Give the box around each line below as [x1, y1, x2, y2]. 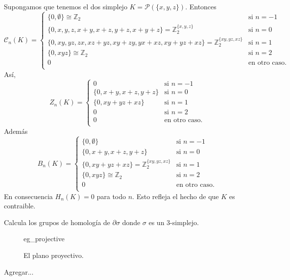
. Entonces [185, 1, 217, 11]
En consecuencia [4, 191, 53, 201]
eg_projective [24, 233, 65, 244]
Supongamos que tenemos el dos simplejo [4, 1, 127, 11]
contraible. [4, 201, 36, 211]
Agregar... [4, 266, 34, 277]
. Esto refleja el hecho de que [132, 191, 219, 201]
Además [4, 126, 28, 136]
